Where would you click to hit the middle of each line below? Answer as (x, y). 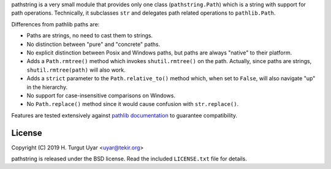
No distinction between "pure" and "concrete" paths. (93, 44)
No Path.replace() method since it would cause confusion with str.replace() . (133, 104)
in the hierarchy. (47, 87)
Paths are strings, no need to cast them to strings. (90, 36)
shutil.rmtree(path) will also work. (76, 70)
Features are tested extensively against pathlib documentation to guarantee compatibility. (124, 115)
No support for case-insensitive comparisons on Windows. (101, 96)
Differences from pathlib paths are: (55, 24)
